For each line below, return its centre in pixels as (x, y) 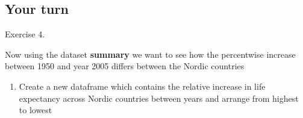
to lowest (36, 110)
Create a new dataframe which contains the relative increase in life (142, 86)
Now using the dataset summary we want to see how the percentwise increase (150, 54)
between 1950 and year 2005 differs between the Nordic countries (125, 66)
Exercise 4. (25, 34)
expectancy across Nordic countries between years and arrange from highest (159, 98)
